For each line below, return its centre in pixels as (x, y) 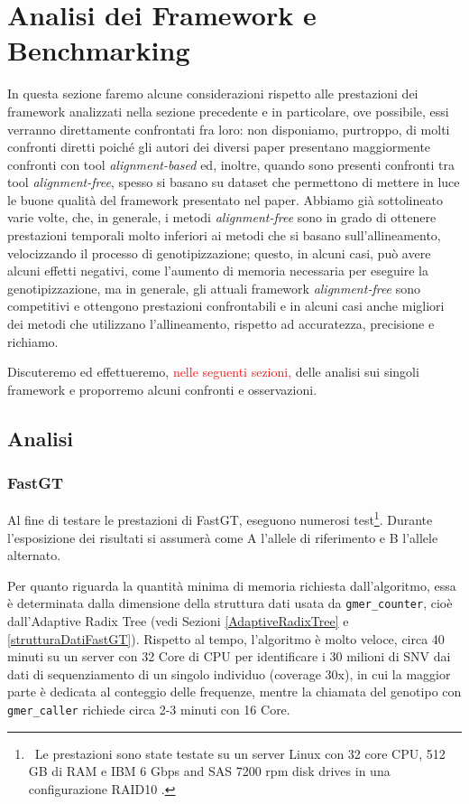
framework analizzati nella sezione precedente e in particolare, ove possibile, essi (228, 111)
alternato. (34, 555)
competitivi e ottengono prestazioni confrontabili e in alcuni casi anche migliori (226, 306)
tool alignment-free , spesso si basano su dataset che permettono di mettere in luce (234, 182)
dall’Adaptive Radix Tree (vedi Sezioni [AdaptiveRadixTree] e (178, 621)
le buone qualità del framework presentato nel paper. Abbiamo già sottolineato (225, 199)
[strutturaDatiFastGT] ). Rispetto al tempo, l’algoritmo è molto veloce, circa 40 (226, 638)
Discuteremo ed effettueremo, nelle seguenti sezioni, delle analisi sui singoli (213, 372)
